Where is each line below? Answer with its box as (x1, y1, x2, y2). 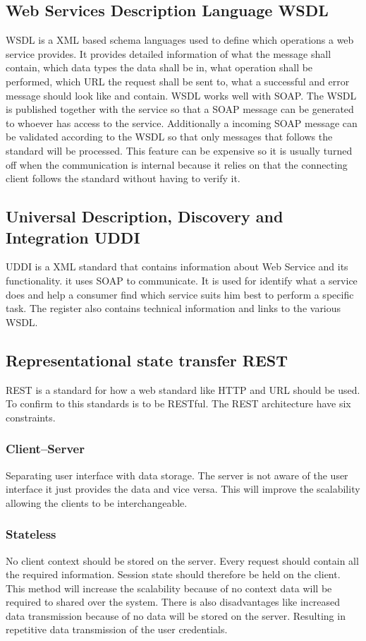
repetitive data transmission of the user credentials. (6, 622, 228, 637)
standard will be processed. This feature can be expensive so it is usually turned (6, 143, 353, 157)
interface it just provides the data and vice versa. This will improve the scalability (6, 481, 360, 496)
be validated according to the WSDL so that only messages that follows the (6, 129, 333, 144)
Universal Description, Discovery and (6, 205, 283, 227)
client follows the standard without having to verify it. (6, 171, 240, 186)
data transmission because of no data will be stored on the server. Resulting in (6, 608, 346, 623)
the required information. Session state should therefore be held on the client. (6, 567, 341, 582)
